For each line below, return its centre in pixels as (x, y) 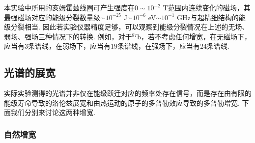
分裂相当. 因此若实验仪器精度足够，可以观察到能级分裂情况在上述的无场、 (130, 27)
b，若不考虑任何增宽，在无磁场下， (194, 36)
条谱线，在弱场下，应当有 (69, 46)
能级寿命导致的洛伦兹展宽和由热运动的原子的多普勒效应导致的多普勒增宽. (122, 102)
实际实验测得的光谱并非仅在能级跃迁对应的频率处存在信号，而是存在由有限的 (128, 93)
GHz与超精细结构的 (208, 17)
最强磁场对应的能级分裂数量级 (52, 17)
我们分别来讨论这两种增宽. (53, 112)
